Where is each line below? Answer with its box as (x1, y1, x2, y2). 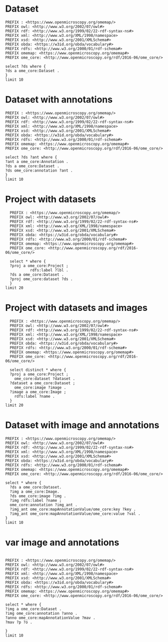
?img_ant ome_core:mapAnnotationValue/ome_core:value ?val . (10, 511, 141, 516)
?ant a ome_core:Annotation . (5, 159, 69, 164)
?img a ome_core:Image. (10, 489, 59, 494)
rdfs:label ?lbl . (30, 268, 69, 273)
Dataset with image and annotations (5, 419, 159, 431)
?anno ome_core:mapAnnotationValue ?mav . (5, 615, 96, 620)
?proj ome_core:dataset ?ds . (10, 276, 73, 282)
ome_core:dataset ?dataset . (14, 376, 75, 381)
